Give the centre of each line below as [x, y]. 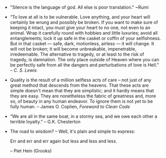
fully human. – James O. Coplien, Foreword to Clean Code [70, 107]
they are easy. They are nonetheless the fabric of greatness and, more [83, 96]
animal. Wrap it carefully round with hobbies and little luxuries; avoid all [84, 33]
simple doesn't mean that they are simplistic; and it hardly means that [82, 91]
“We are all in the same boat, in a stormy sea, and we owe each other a [84, 116]
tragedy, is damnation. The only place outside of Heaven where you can [85, 59]
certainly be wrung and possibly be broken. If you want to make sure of [84, 22]
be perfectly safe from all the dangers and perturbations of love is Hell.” [84, 65]
